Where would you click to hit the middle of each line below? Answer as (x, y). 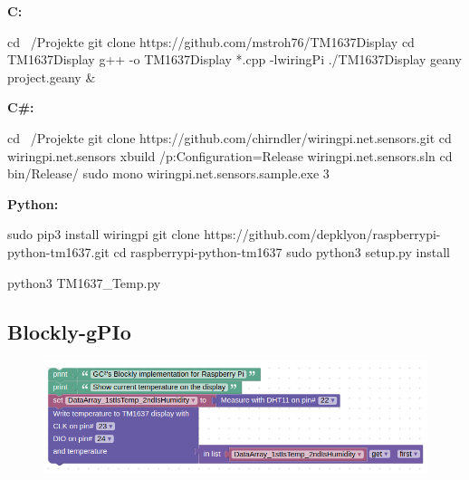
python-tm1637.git (58, 251)
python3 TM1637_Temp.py (84, 282)
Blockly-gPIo (69, 331)
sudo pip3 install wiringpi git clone (104, 234)
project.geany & (52, 77)
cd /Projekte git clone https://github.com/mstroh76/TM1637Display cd (211, 41)
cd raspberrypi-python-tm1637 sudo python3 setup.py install (282, 251)
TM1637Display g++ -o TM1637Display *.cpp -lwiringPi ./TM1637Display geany (234, 59)
